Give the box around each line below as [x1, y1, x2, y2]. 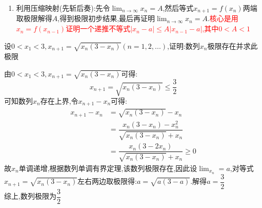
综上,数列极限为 [4, 191, 56, 201]
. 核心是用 [207, 13, 238, 24]
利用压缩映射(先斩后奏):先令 [16, 3, 110, 13]
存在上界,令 [40, 96, 78, 106]
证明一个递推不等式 [66, 23, 131, 34]
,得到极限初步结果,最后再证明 [57, 13, 155, 24]
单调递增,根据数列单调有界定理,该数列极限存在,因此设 [18, 162, 197, 173]
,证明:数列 [167, 40, 200, 51]
